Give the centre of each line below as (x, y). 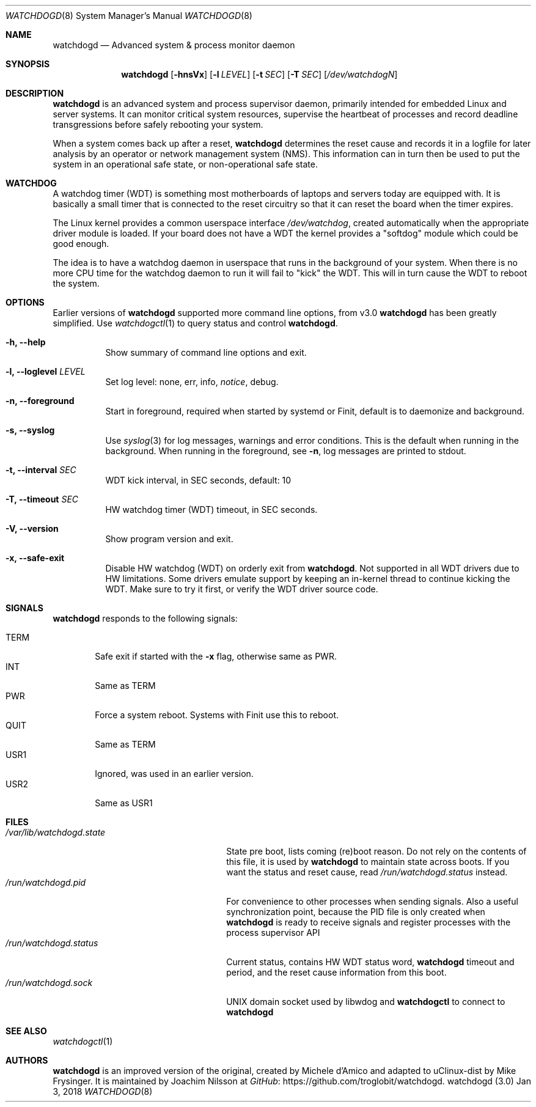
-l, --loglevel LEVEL (46, 371)
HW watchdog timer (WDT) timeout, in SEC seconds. (211, 509)
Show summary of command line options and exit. (206, 352)
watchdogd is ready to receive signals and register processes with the (369, 922)
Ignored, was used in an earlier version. (174, 774)
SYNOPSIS (28, 64)
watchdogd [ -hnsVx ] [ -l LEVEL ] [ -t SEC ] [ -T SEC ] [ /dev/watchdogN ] (259, 74)
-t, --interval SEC (41, 470)
